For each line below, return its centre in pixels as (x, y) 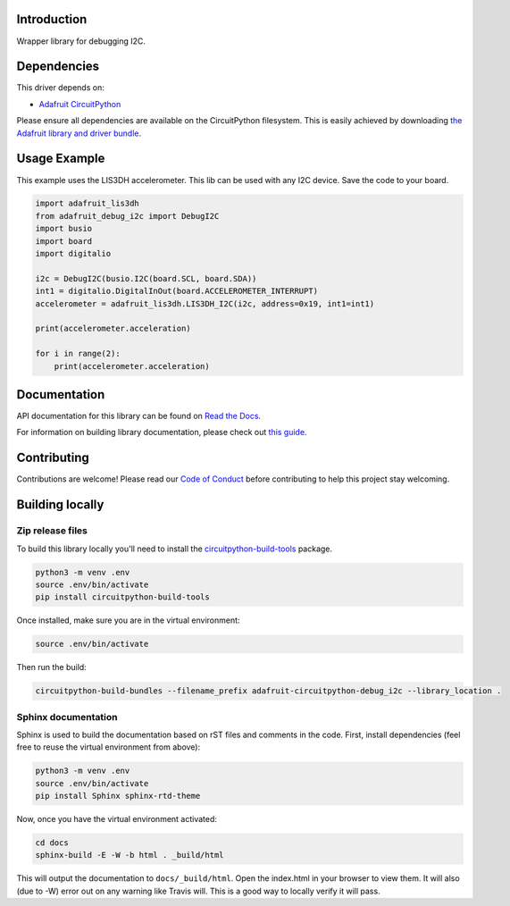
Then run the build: (51, 667)
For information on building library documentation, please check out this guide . (162, 432)
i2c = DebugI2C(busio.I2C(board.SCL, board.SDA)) (146, 278)
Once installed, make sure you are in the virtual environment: (128, 620)
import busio (64, 229)
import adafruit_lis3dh (88, 204)
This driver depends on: (60, 88)
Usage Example (61, 159)
